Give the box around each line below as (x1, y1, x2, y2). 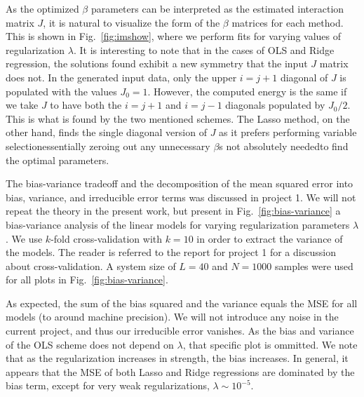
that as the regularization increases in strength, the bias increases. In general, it (6, 351, 349, 365)
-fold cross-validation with (50, 231, 163, 245)
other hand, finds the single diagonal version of (6, 125, 207, 140)
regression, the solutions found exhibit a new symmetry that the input (6, 56, 308, 71)
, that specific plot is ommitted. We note (182, 337, 358, 351)
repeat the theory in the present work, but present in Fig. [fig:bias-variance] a (6, 203, 341, 218)
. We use (6, 231, 43, 245)
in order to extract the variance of (196, 231, 343, 245)
